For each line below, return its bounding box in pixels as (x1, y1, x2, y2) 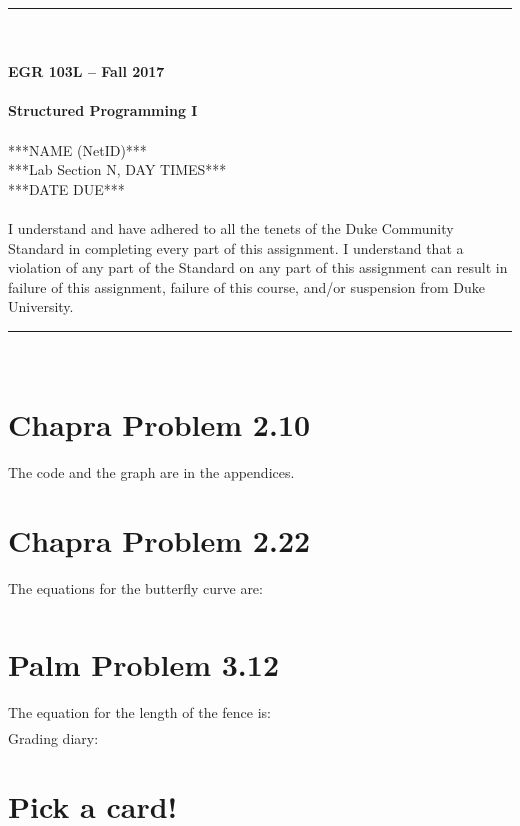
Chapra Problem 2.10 (8, 403, 311, 444)
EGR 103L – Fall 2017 (8, 61, 165, 82)
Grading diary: (8, 727, 99, 748)
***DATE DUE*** (8, 178, 125, 199)
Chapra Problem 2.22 (8, 520, 311, 561)
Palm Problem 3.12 (8, 643, 279, 684)
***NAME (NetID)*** (8, 139, 147, 160)
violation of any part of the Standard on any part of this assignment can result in (8, 257, 508, 278)
